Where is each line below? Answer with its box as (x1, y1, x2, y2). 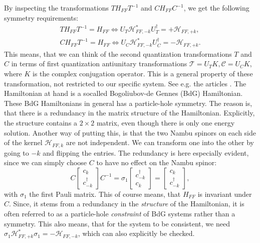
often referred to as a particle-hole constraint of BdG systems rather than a (4, 208, 235, 218)
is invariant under (197, 188, 252, 199)
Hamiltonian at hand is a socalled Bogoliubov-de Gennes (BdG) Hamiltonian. (4, 88, 243, 98)
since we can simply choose (4, 157, 87, 168)
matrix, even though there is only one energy (96, 117, 235, 128)
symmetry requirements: (4, 12, 79, 23)
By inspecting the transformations (4, 3, 109, 13)
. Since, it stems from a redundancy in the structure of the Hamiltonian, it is (9, 198, 244, 209)
